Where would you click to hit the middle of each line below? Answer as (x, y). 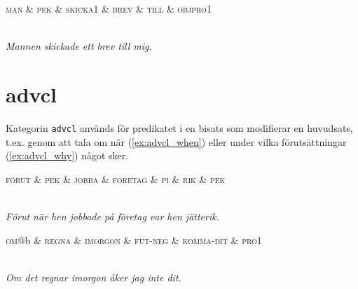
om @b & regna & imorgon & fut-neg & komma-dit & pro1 (134, 240)
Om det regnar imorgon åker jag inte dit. (94, 277)
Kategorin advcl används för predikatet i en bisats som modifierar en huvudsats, (179, 127)
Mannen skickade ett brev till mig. (79, 46)
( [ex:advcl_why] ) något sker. (67, 155)
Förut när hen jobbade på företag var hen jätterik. (112, 216)
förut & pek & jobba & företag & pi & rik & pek (116, 179)
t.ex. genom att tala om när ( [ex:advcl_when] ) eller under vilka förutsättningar (176, 141)
